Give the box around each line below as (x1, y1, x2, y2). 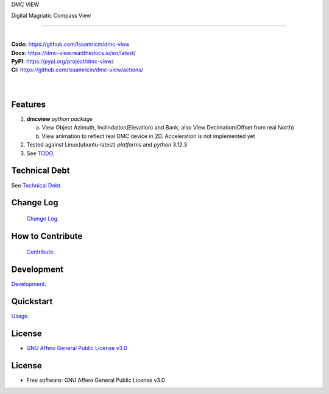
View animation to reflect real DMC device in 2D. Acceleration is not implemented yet (41, 132, 255, 140)
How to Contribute (11, 231, 83, 241)
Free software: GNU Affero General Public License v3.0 (26, 376, 165, 384)
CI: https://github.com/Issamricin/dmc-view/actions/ (11, 66, 143, 73)
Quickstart (11, 296, 53, 307)
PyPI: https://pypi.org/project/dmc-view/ (11, 57, 114, 65)
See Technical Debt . (11, 181, 62, 189)
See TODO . (26, 150, 55, 157)
